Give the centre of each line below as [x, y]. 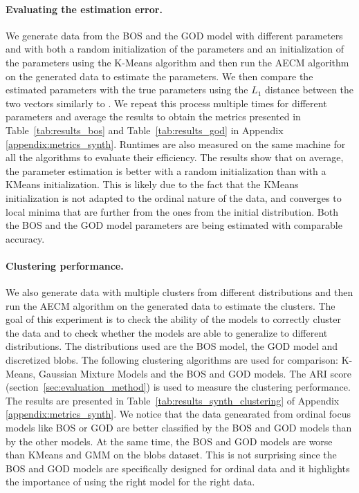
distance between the [310, 90]
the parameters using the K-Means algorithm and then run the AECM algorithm [177, 62]
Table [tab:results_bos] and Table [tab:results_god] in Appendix [145, 130]
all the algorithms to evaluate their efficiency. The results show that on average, [175, 157]
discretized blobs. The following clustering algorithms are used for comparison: [172, 360]
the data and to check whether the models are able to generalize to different [167, 332]
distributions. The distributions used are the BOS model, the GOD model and [172, 346]
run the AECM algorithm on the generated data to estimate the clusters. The [171, 305]
